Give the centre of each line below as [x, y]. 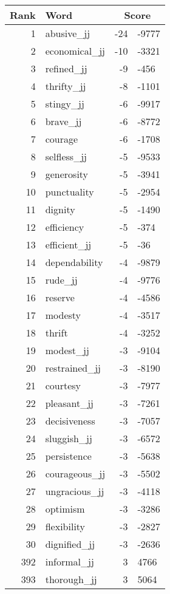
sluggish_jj [69, 438]
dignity [60, 209]
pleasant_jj [69, 403]
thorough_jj [71, 579]
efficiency [65, 227]
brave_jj [63, 121]
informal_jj [70, 562]
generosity [67, 174]
